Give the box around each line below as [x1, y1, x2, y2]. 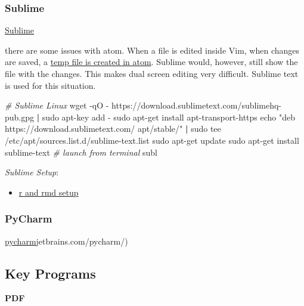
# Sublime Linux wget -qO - [5, 99, 109, 112]
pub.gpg [5, 110, 35, 123]
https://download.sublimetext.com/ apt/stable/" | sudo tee [5, 122, 221, 135]
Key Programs [5, 264, 96, 282]
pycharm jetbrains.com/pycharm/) [5, 234, 128, 247]
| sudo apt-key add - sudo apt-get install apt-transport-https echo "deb [36, 110, 296, 123]
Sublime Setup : [5, 166, 59, 178]
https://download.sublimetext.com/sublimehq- [111, 99, 282, 112]
